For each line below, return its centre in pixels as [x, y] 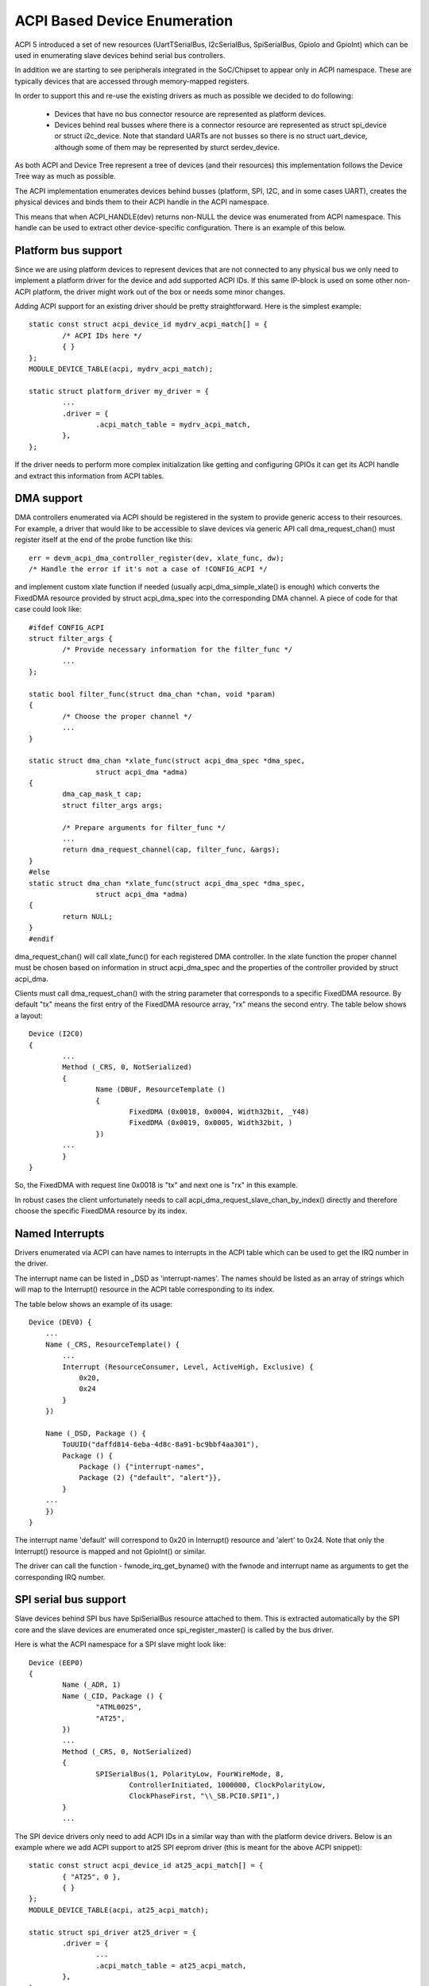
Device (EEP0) [56, 1663]
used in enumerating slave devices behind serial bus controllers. [120, 55]
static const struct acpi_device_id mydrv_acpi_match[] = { [148, 325]
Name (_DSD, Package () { [96, 1433]
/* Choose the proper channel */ [127, 716]
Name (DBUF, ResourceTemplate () [161, 1090]
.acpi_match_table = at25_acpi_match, [171, 1965]
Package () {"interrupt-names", [142, 1467]
